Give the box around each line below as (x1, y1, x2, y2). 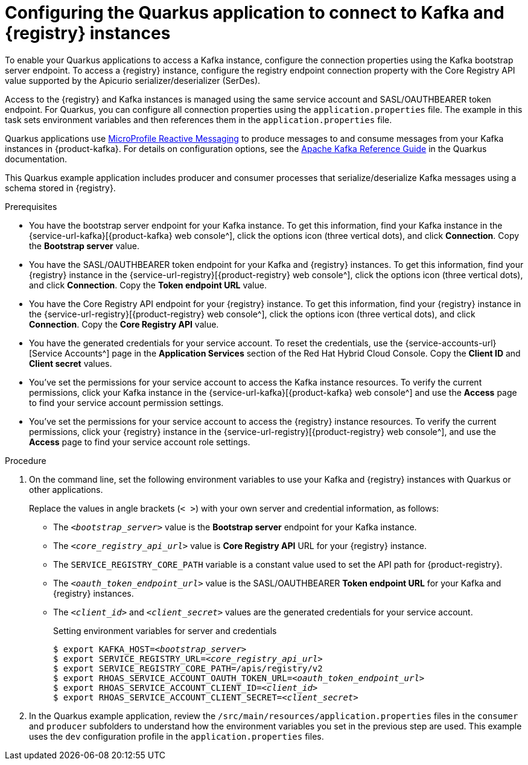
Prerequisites (5, 201, 57, 212)
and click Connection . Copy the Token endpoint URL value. (29, 279, 267, 290)
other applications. (29, 484, 103, 495)
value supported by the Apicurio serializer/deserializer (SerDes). (5, 75, 261, 86)
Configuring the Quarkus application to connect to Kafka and (5, 2, 504, 23)
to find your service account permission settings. (29, 397, 224, 408)
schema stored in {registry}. (5, 182, 116, 193)
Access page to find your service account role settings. (29, 436, 250, 447)
